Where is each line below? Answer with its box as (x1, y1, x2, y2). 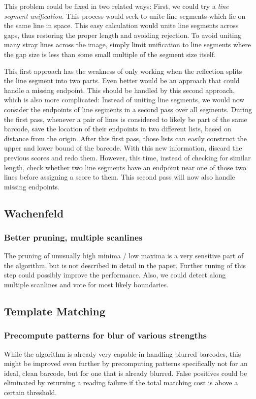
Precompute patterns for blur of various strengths (4, 329, 207, 341)
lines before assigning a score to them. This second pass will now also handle (4, 172, 235, 182)
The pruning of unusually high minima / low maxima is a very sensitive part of (4, 250, 244, 261)
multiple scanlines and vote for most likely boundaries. (4, 279, 169, 290)
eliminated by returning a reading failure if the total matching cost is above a (4, 377, 238, 388)
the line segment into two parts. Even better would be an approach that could (4, 75, 240, 86)
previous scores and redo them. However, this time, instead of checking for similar (4, 152, 251, 162)
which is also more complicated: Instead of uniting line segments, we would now (4, 94, 245, 105)
